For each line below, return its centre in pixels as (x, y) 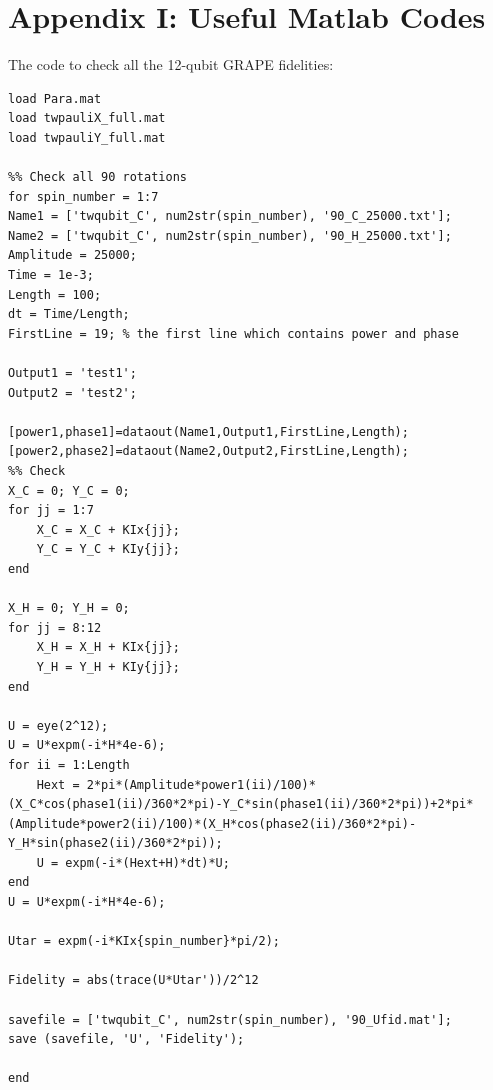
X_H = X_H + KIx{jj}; (108, 647)
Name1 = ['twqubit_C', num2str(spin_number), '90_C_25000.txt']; (230, 216)
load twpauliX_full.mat (87, 118)
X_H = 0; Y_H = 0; (69, 608)
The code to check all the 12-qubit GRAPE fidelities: (171, 64)
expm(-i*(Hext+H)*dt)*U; (147, 862)
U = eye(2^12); (58, 725)
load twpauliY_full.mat (87, 137)
